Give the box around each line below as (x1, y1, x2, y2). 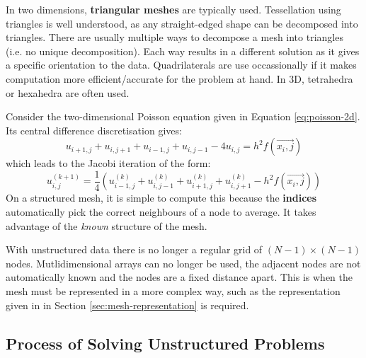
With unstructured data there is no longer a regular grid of (6, 242, 263, 257)
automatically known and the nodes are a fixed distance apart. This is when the (6, 270, 353, 284)
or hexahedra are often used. (6, 85, 130, 100)
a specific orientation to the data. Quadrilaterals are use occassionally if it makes (6, 57, 357, 72)
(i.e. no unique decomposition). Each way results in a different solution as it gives (6, 43, 360, 58)
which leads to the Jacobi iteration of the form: (6, 156, 211, 171)
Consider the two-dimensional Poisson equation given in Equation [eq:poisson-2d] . (6, 109, 360, 124)
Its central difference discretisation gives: (6, 122, 182, 137)
